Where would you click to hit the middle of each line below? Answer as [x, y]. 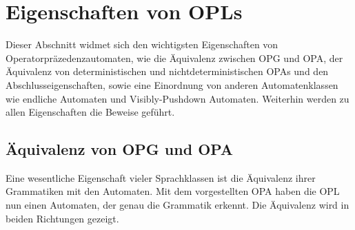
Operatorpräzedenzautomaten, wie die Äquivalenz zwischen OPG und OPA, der [174, 57]
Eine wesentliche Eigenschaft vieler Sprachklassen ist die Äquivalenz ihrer [161, 177]
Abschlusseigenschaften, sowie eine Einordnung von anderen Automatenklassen [172, 84]
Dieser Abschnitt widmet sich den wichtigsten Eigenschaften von [142, 44]
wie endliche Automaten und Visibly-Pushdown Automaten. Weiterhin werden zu [177, 98]
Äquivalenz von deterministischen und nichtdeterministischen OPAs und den [167, 71]
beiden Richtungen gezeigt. [62, 218]
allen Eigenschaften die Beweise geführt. [90, 112]
